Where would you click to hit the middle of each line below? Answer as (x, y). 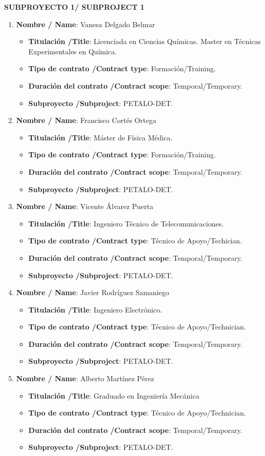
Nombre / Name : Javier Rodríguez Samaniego (93, 292)
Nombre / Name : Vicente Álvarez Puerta (85, 206)
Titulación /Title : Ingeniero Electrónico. (95, 309)
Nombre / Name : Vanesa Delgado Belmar (85, 24)
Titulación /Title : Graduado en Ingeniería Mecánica (114, 395)
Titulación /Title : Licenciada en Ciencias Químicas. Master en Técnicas (145, 41)
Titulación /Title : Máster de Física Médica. (101, 137)
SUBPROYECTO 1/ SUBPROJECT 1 (74, 7)
